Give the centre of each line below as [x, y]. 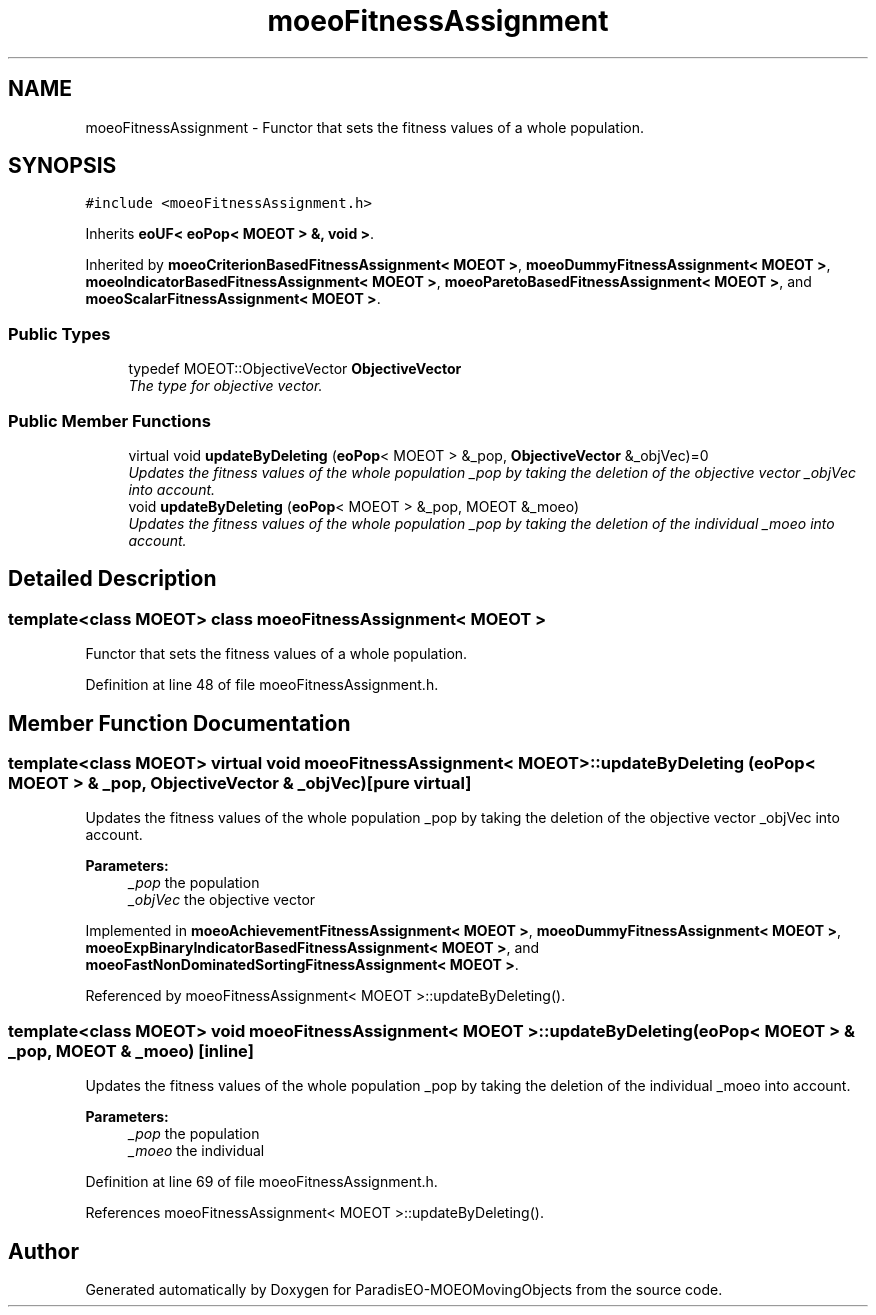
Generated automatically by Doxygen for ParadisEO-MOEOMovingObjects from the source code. [404, 1289]
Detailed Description [112, 579]
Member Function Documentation [179, 723]
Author [43, 1251]
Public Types [59, 333]
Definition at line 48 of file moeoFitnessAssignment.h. [262, 685]
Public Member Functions [109, 420]
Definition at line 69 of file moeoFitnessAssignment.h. [261, 1182]
